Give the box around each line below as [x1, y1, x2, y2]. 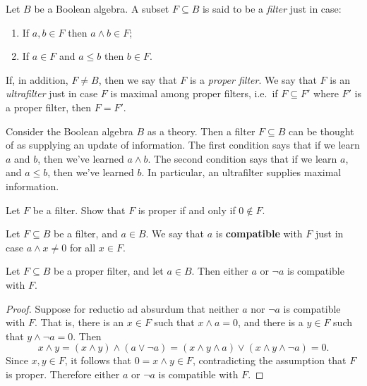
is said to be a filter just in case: [202, 1, 342, 15]
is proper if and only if [138, 202, 236, 217]
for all [69, 239, 96, 254]
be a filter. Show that [32, 202, 126, 217]
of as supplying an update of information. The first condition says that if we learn [6, 137, 360, 152]
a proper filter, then [6, 99, 92, 114]
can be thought [289, 123, 354, 138]
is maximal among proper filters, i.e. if [110, 86, 278, 101]
